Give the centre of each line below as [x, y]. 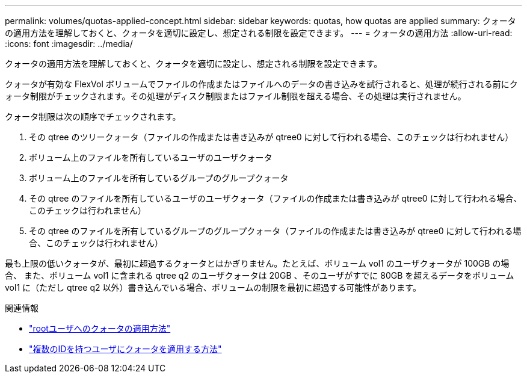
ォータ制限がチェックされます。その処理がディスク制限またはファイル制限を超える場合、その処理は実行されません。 [236, 96]
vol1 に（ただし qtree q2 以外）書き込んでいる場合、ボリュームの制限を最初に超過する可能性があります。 [213, 287]
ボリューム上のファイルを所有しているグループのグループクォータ [159, 178]
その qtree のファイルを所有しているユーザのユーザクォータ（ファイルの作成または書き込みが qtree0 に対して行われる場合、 [276, 198]
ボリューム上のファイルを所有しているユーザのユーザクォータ [151, 157]
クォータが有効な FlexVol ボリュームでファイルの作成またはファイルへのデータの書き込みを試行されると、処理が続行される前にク [261, 84]
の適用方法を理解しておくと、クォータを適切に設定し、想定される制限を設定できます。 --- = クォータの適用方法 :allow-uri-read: [259, 33]
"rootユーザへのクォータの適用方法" [100, 328]
